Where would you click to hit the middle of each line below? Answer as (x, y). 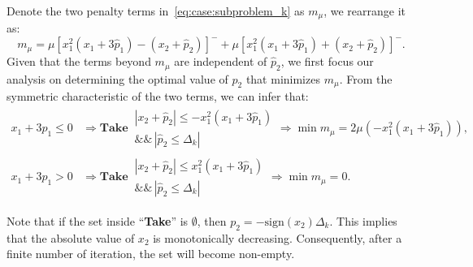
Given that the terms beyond (79, 61)
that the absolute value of (71, 237)
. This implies (363, 220)
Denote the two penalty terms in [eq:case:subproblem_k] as (156, 11)
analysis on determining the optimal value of (117, 78)
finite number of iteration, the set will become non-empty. (151, 254)
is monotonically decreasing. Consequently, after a (278, 237)
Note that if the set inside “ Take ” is (98, 220)
